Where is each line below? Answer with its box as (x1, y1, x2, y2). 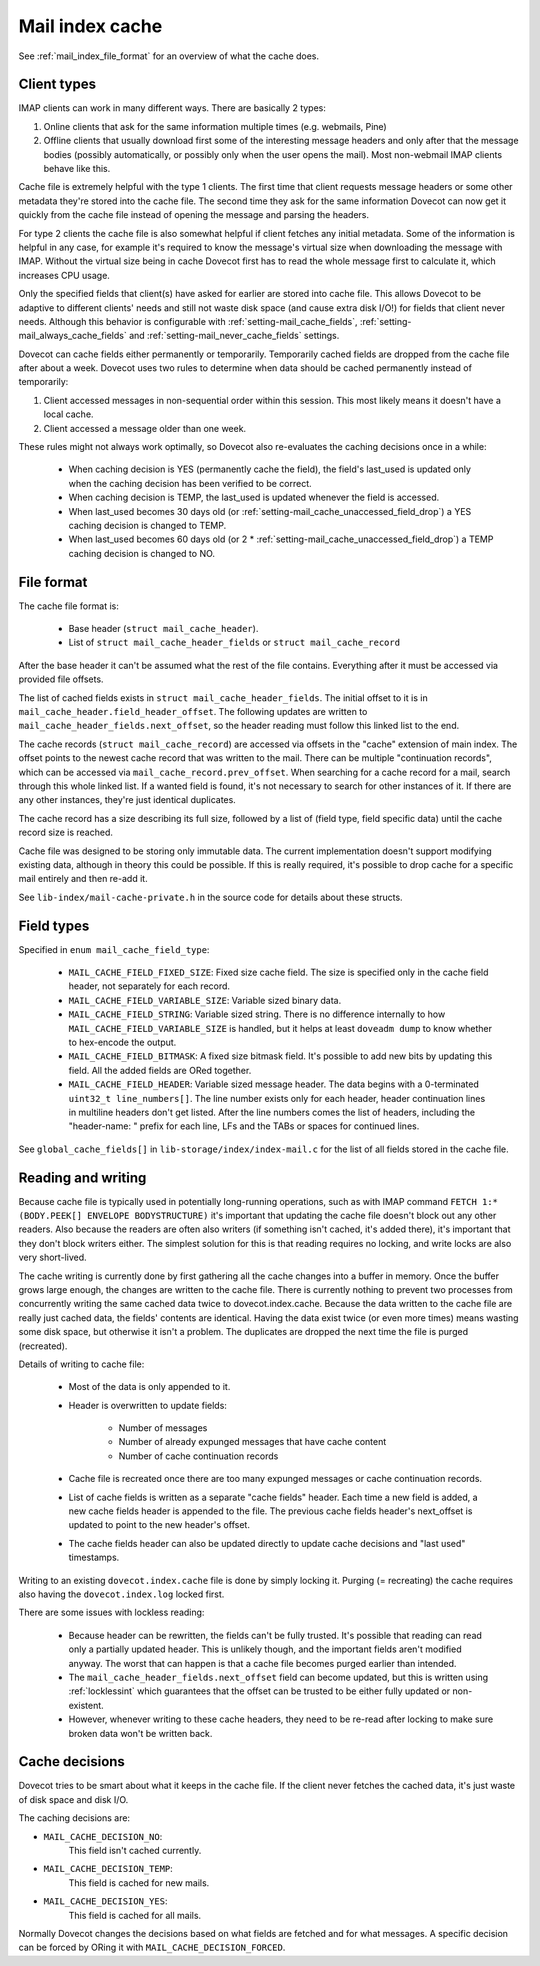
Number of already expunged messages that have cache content (118, 1436, 387, 1448)
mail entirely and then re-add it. (18, 873, 149, 885)
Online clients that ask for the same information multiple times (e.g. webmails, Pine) (43, 120, 387, 132)
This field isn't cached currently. (68, 1844, 202, 1856)
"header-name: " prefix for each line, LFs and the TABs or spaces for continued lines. (68, 1120, 420, 1132)
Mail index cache (18, 15, 163, 37)
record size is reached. (18, 826, 114, 839)
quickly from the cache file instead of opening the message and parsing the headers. (18, 209, 370, 221)
